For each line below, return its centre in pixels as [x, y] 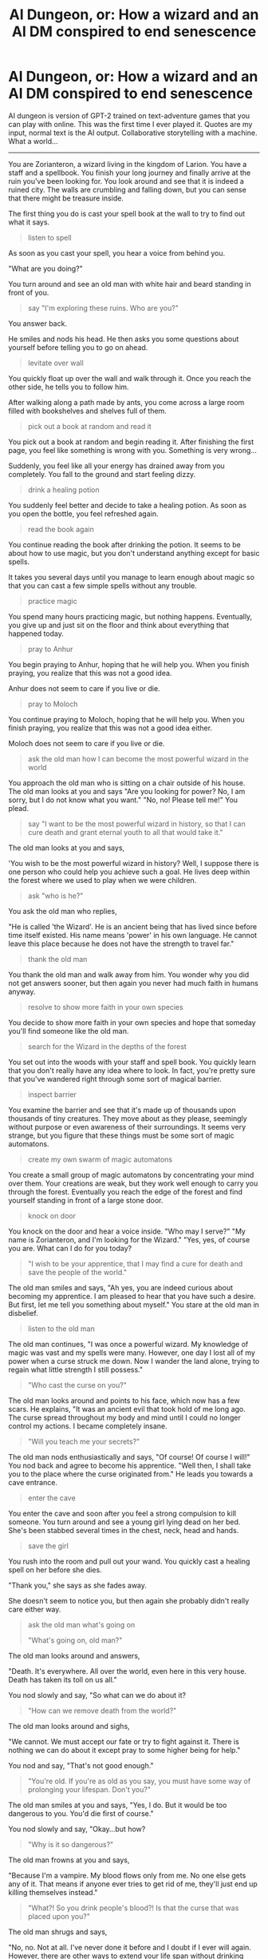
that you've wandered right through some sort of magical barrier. [115, 1079]
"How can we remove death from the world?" [102, 1711]
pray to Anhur [50, 649]
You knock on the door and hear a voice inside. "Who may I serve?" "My [127, 1231]
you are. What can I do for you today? [70, 1248]
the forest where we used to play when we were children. [102, 880]
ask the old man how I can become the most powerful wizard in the [138, 759]
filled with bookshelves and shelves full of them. [88, 411]
